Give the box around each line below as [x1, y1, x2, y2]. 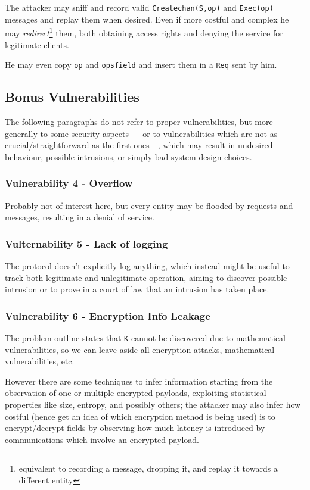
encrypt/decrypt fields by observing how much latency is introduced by [5, 422, 265, 434]
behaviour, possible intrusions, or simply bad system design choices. [5, 150, 252, 163]
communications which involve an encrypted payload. [5, 433, 200, 445]
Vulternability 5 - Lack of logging [5, 236, 168, 251]
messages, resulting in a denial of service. [5, 211, 154, 223]
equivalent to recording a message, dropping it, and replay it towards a [18, 462, 278, 475]
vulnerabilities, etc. [5, 355, 75, 367]
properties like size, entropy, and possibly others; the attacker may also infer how [5, 398, 301, 410]
